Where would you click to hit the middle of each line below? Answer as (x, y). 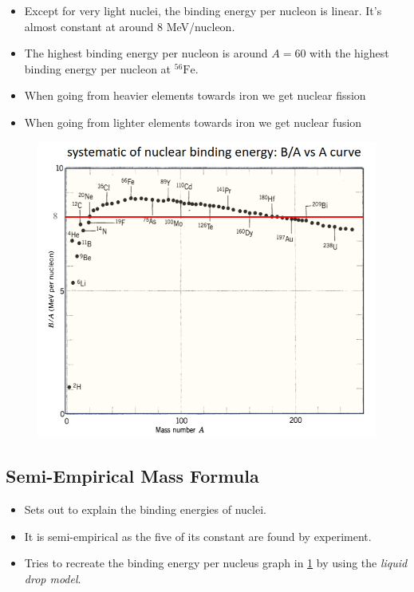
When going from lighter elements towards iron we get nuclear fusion (193, 122)
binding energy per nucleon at (98, 68)
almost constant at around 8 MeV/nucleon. (130, 26)
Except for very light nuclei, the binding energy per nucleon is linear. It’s (203, 10)
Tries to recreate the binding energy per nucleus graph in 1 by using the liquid (216, 563)
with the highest (349, 53)
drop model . (53, 578)
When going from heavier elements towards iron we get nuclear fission (195, 95)
